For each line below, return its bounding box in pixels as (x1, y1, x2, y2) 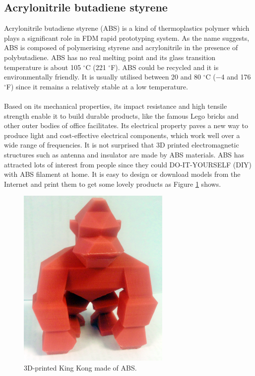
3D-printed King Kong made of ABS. (24, 362, 137, 373)
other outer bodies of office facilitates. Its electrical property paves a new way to (4, 120, 249, 131)
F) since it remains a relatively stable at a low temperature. (6, 81, 188, 91)
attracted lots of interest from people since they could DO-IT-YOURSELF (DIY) (4, 159, 252, 169)
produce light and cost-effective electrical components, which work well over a (4, 130, 240, 140)
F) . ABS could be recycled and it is (111, 62, 219, 72)
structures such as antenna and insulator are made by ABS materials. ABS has (4, 149, 245, 159)
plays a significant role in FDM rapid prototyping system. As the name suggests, (4, 32, 250, 43)
